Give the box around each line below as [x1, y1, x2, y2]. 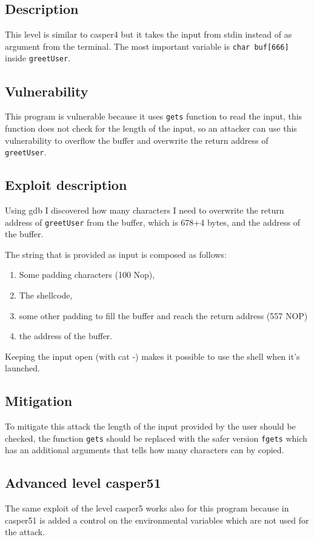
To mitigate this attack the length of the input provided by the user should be [5, 420, 296, 433]
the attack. [5, 525, 45, 538]
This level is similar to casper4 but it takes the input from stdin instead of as [5, 28, 292, 41]
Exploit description [5, 175, 127, 194]
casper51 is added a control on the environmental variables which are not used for [5, 513, 309, 526]
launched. [5, 362, 40, 374]
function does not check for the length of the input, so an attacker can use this [5, 121, 297, 134]
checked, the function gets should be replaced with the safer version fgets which [5, 431, 307, 444]
